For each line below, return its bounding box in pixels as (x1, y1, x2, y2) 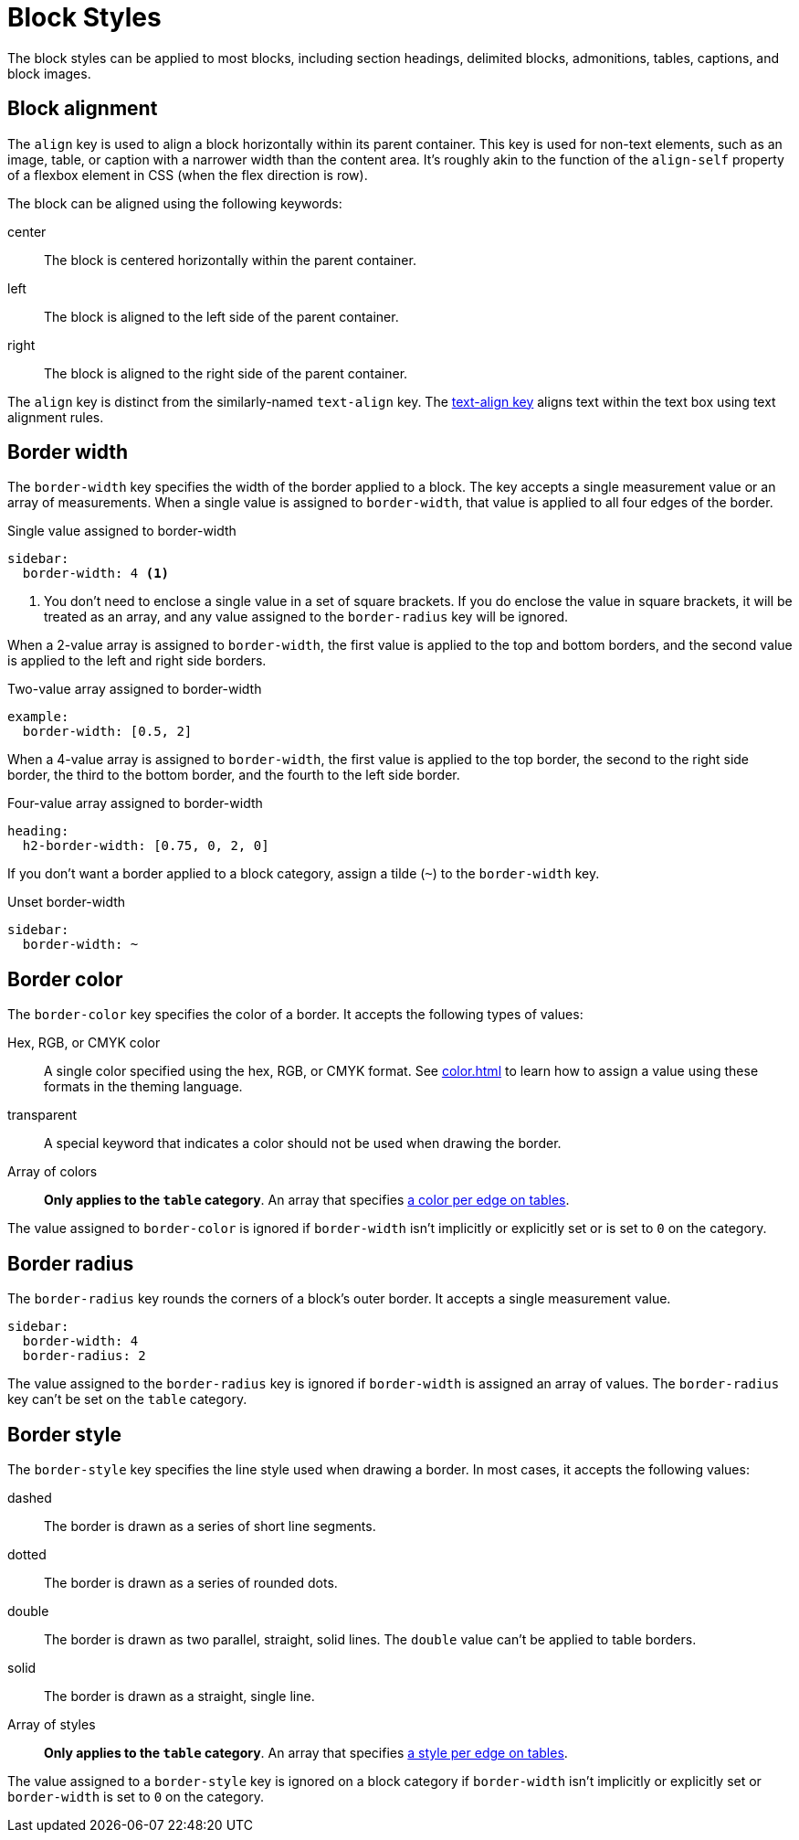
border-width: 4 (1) (22, 566, 170, 581)
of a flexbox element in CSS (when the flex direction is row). (7, 166, 368, 183)
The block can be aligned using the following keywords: (7, 195, 342, 211)
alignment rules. (7, 409, 104, 425)
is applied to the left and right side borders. (7, 653, 267, 669)
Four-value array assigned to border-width (7, 795, 263, 812)
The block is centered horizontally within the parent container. (44, 251, 416, 268)
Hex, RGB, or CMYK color (7, 1035, 161, 1051)
